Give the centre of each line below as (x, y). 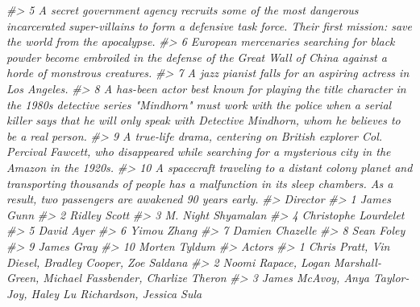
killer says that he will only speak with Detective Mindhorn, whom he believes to (204, 120)
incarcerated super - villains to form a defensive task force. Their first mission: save (209, 25)
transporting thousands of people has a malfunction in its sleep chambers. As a (200, 183)
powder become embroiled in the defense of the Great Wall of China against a (197, 57)
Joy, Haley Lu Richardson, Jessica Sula (104, 293)
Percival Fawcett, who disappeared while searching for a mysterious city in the (199, 151)
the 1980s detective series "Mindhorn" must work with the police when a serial (199, 104)
